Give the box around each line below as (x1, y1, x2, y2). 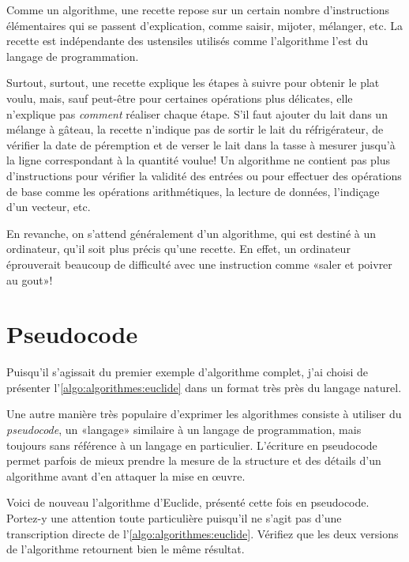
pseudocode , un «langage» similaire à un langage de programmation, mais (6, 421, 362, 437)
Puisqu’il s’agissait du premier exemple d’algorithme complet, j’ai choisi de (6, 364, 369, 380)
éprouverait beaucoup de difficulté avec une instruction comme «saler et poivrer (6, 255, 392, 272)
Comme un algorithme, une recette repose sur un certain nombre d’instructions (6, 2, 390, 17)
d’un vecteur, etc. (6, 198, 91, 215)
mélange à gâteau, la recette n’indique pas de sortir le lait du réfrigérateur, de (6, 121, 384, 138)
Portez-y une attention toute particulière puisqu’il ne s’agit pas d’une (6, 509, 342, 526)
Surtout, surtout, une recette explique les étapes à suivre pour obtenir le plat (6, 74, 380, 91)
